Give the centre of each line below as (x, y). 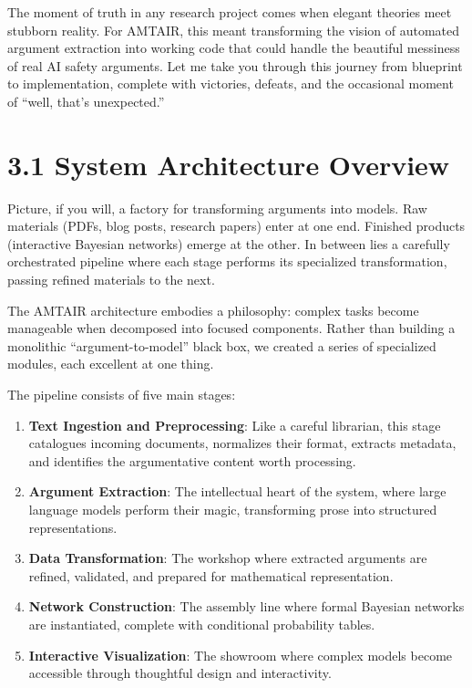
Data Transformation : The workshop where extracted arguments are (228, 558)
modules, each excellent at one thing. (111, 364)
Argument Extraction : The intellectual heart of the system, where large (237, 491)
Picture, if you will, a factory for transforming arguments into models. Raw (217, 208)
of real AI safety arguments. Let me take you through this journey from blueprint (235, 65)
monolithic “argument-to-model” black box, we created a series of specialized (222, 345)
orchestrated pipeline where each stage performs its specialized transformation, (227, 261)
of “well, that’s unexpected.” (86, 101)
